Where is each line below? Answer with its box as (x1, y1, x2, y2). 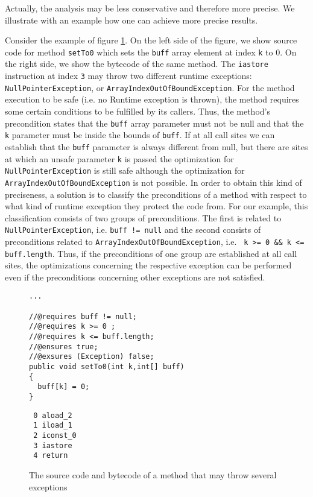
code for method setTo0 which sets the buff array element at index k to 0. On (5, 45, 297, 58)
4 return (33, 451, 68, 460)
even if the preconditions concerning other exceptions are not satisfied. (5, 270, 265, 283)
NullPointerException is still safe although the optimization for (5, 164, 245, 177)
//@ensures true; (29, 342, 98, 351)
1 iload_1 (33, 421, 72, 430)
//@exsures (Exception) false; (29, 352, 154, 361)
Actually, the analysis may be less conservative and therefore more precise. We (5, 2, 295, 14)
